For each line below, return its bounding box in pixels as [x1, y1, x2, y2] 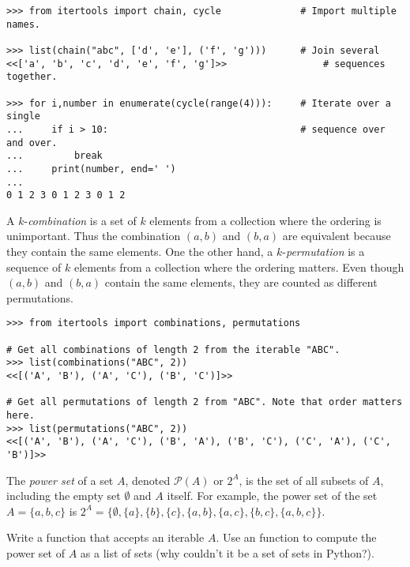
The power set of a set [6, 471, 114, 488]
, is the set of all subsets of [239, 471, 369, 488]
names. [6, 18, 40, 30]
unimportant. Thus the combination [6, 227, 181, 244]
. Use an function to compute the [216, 529, 377, 546]
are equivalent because [282, 227, 391, 244]
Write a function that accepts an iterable [6, 529, 205, 546]
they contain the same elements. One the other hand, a [6, 243, 273, 260]
